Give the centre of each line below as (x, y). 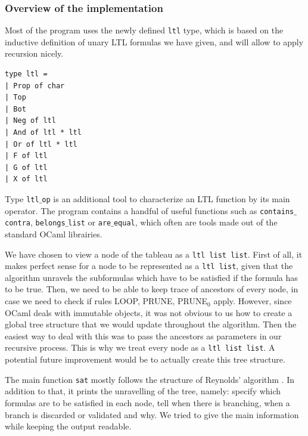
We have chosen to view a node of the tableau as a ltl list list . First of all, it (154, 254)
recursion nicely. (34, 53)
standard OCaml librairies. (54, 234)
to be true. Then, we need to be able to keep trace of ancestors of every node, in (152, 289)
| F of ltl (26, 156)
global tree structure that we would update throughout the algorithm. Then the (151, 324)
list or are (90, 222)
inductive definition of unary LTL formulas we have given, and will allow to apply (154, 41)
